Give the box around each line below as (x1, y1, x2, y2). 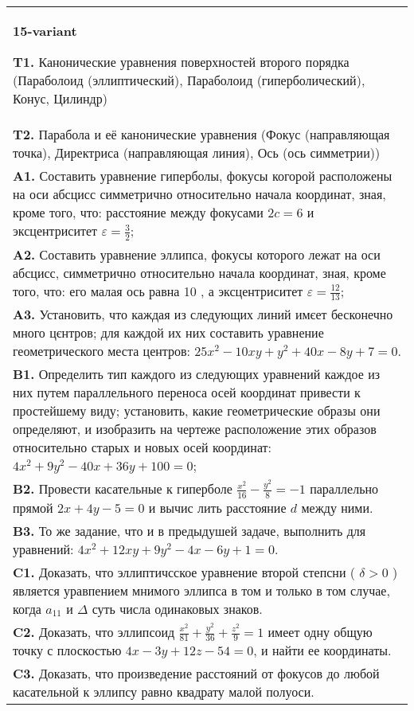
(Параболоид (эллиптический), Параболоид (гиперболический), (13, 71, 365, 89)
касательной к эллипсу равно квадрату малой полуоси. (13, 682, 314, 701)
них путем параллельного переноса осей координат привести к (13, 383, 361, 402)
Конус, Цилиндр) (13, 89, 107, 107)
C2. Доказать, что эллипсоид (13, 622, 175, 641)
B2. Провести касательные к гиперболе (13, 479, 232, 498)
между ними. (301, 498, 373, 517)
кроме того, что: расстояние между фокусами (13, 203, 264, 221)
